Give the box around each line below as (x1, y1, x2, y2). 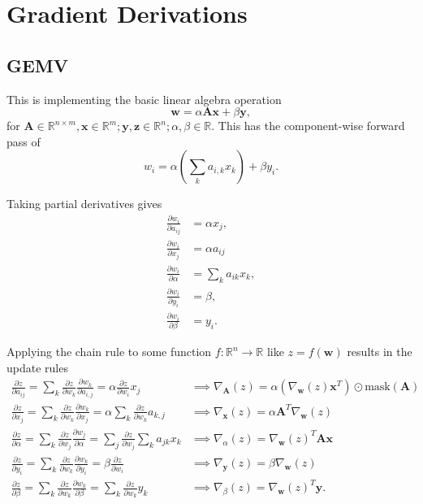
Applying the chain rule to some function (6, 343, 212, 360)
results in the (347, 343, 412, 360)
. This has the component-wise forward (211, 117, 405, 134)
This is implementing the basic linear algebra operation (6, 90, 282, 107)
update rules (6, 358, 68, 376)
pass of (6, 133, 41, 150)
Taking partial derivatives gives (6, 195, 162, 212)
